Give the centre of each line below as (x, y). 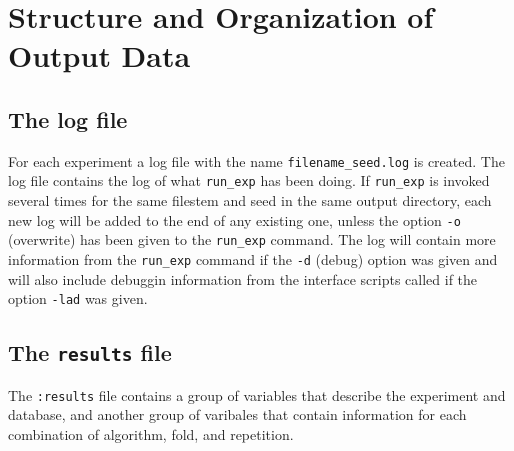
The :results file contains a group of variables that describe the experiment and (257, 394)
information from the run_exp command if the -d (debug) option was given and (253, 258)
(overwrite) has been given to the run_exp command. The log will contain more (252, 239)
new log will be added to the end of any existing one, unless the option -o (234, 219)
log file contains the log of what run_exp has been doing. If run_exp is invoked (249, 180)
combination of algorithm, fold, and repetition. (151, 433)
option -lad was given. (78, 298)
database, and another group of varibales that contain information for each (237, 414)
